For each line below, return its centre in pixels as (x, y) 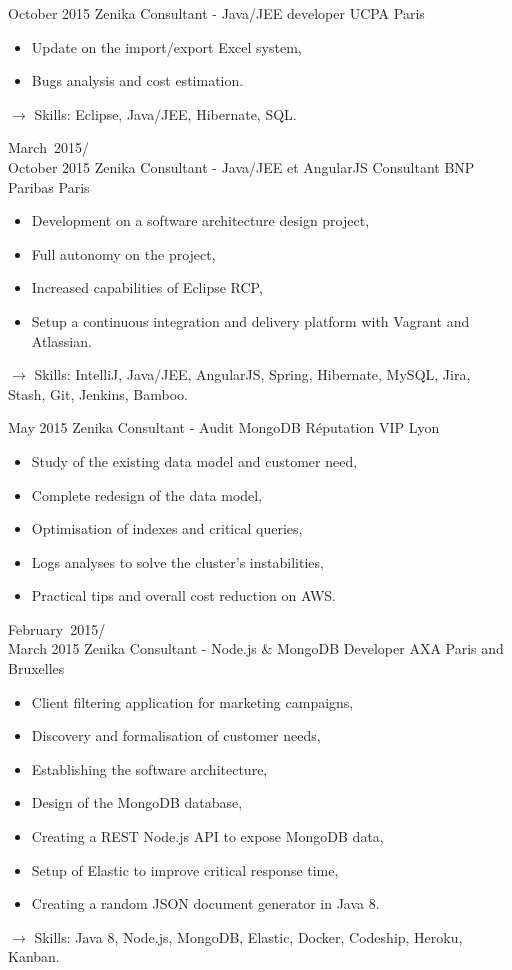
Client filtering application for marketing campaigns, (192, 701)
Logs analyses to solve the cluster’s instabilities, (177, 561)
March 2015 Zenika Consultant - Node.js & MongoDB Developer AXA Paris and (256, 648)
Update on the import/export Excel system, (166, 46)
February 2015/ (57, 628)
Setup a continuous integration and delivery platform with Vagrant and (250, 320)
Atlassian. (61, 340)
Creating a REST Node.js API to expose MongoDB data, (207, 836)
